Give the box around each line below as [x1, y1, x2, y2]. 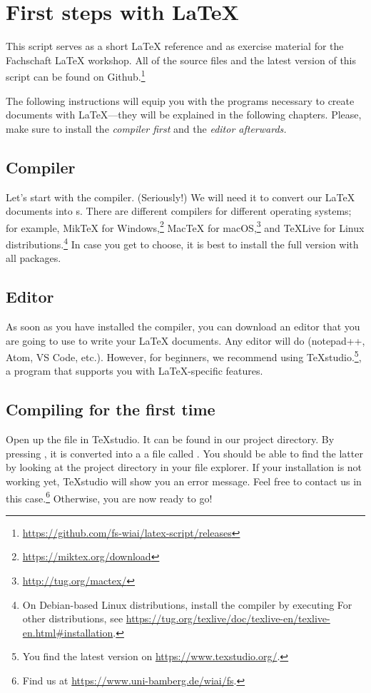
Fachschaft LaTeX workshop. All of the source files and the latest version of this [6, 52, 357, 67]
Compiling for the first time [6, 398, 215, 420]
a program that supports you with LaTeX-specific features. [6, 363, 263, 378]
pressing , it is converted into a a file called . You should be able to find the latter [6, 445, 363, 460]
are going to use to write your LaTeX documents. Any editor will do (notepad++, [6, 333, 365, 348]
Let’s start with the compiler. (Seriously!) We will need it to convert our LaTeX [6, 189, 355, 204]
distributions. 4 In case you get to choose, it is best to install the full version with [6, 234, 359, 251]
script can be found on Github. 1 [6, 67, 146, 84]
